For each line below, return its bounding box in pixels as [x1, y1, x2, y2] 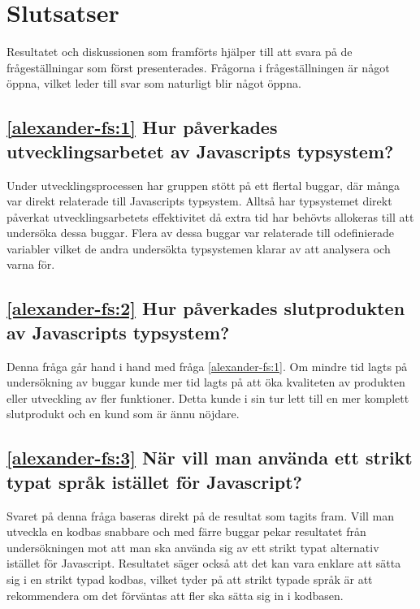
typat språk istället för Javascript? [6, 469, 302, 494]
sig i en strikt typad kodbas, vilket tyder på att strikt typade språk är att [6, 571, 373, 587]
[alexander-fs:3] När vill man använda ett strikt [6, 445, 413, 470]
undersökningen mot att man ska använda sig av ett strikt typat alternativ [6, 538, 379, 555]
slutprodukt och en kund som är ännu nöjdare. [6, 405, 240, 422]
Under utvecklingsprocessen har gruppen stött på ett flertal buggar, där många [6, 176, 401, 193]
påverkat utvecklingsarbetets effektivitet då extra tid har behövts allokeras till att [6, 208, 414, 225]
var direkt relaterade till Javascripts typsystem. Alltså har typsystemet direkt [6, 192, 392, 209]
